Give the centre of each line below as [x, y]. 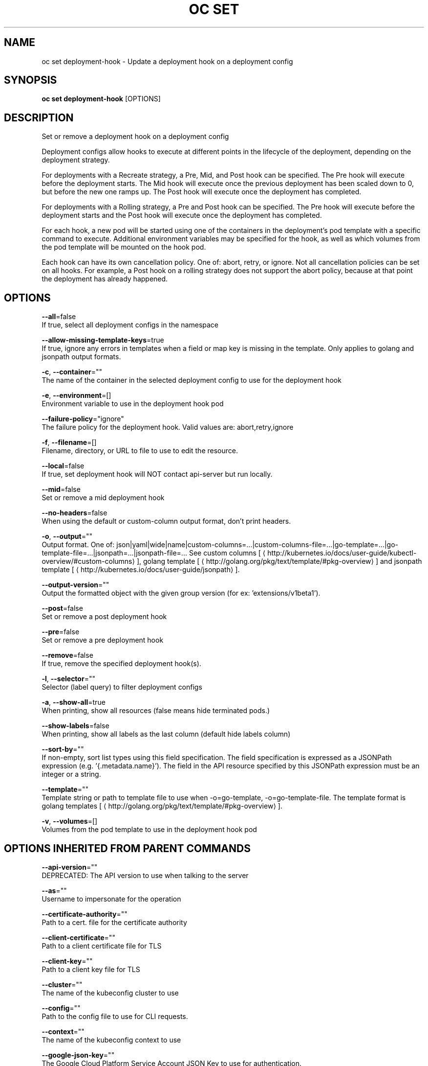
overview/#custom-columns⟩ [88, 561]
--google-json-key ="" [78, 1055]
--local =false [63, 466]
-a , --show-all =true [74, 702]
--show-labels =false [75, 726]
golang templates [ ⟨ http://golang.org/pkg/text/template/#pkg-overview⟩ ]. [162, 806]
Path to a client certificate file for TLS [102, 946]
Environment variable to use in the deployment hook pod [133, 404]
